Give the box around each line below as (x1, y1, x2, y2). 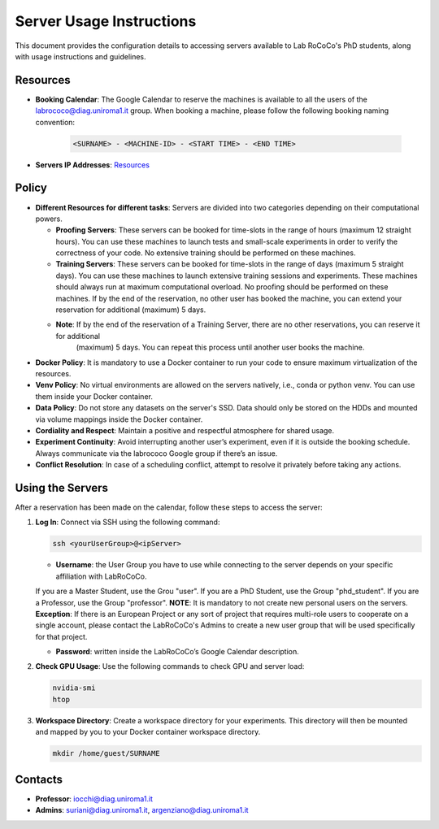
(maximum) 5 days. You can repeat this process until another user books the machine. (76, 342, 365, 353)
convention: (35, 117, 76, 127)
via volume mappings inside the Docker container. (35, 414, 203, 424)
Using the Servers (15, 480, 109, 495)
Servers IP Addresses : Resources (35, 159, 150, 170)
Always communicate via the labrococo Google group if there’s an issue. (35, 448, 278, 458)
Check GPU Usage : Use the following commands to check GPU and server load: (35, 662, 305, 671)
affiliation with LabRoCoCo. (55, 571, 147, 581)
